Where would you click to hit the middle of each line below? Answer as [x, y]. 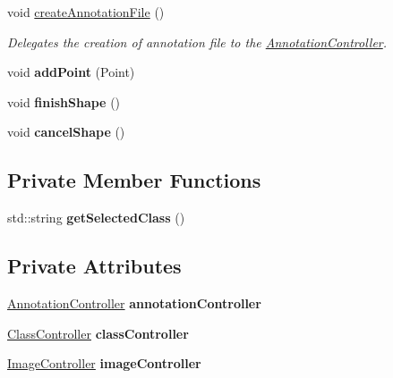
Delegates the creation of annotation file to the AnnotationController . [197, 42]
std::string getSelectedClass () [96, 218]
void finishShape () [64, 101]
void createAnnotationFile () [86, 12]
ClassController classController [98, 333]
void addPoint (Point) [71, 72]
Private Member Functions [134, 180]
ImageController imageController [104, 363]
